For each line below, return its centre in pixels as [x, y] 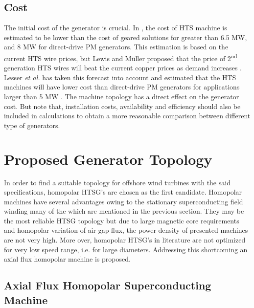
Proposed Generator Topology [108, 159]
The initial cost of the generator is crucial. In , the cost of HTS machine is [115, 28]
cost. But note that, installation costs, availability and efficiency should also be [122, 106]
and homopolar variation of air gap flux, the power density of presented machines [126, 230]
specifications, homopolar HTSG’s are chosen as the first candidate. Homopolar [123, 192]
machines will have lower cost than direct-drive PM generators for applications [122, 87]
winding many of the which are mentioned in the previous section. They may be [124, 211]
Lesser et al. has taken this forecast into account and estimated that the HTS [120, 77]
